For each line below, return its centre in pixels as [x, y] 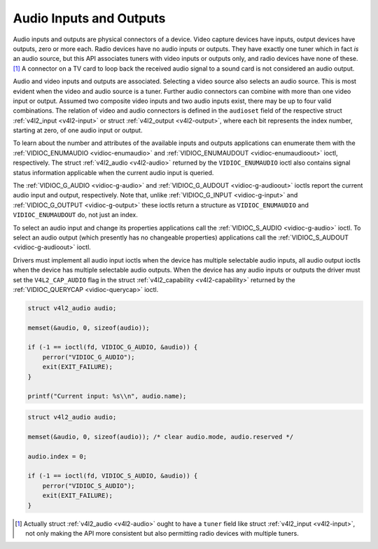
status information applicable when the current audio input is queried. [113, 172]
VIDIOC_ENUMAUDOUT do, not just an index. [75, 215]
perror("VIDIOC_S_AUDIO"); [89, 486]
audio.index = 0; [57, 456]
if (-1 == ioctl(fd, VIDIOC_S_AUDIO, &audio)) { [113, 476]
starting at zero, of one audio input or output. [78, 130]
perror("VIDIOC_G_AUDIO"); [89, 357]
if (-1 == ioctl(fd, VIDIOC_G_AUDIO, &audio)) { [113, 347]
